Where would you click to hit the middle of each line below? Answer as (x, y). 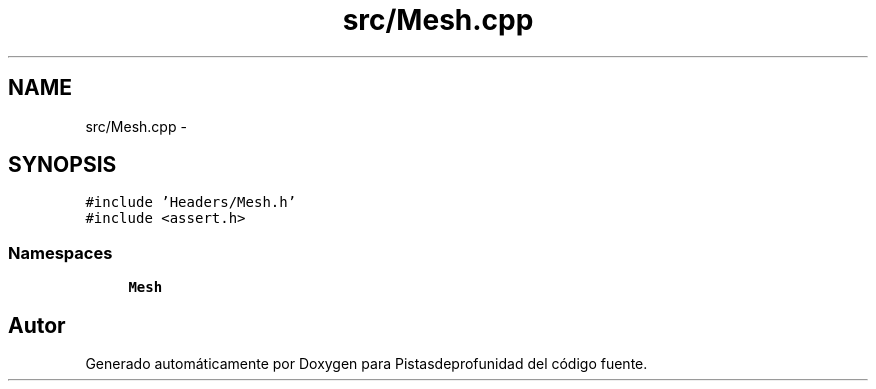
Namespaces (60, 252)
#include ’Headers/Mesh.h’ (191, 202)
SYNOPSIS (62, 165)
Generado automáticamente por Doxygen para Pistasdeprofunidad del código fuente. (366, 364)
